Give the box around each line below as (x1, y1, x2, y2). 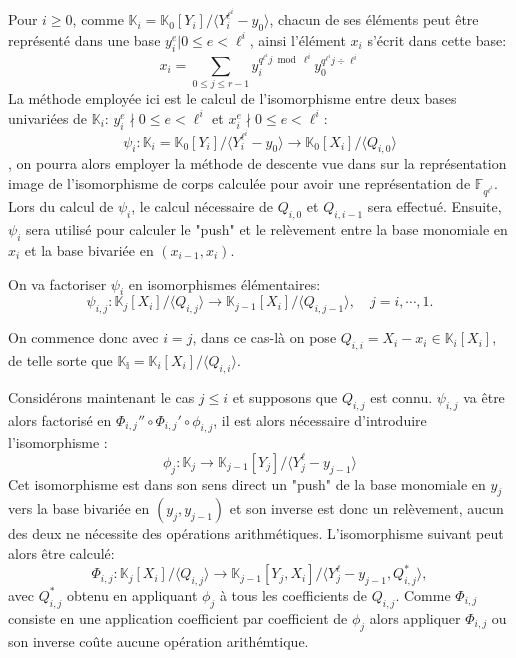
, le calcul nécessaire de (131, 196, 273, 217)
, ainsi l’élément (249, 29, 346, 50)
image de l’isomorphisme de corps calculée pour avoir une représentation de (8, 173, 471, 194)
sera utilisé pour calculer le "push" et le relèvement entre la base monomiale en (25, 219, 508, 240)
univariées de (8, 107, 88, 128)
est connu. (370, 386, 433, 407)
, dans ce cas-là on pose (192, 327, 337, 348)
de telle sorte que (8, 349, 113, 370)
